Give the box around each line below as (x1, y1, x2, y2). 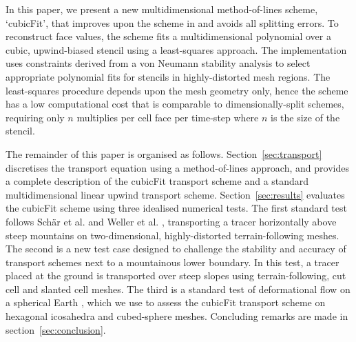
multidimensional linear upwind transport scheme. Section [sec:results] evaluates (6, 187, 345, 201)
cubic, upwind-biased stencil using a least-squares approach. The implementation (6, 42, 347, 57)
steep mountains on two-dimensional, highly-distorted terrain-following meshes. (6, 228, 339, 242)
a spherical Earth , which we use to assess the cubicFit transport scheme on (6, 295, 326, 310)
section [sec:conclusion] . (6, 322, 106, 336)
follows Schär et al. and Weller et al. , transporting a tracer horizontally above (6, 214, 337, 228)
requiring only (6, 110, 65, 124)
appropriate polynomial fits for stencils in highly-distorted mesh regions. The (6, 69, 331, 83)
